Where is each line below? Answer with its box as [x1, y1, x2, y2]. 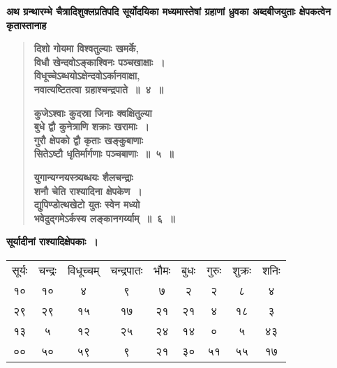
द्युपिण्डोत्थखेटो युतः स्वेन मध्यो [33, 197, 140, 212]
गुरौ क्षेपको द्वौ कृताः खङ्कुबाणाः [33, 132, 143, 147]
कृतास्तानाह [6, 17, 47, 32]
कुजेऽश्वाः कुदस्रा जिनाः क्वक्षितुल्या [33, 105, 152, 120]
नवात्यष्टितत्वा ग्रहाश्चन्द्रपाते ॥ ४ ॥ [33, 82, 163, 96]
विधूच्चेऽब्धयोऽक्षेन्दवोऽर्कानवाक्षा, [33, 68, 140, 83]
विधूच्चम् [67, 261, 100, 278]
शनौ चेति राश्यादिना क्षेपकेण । [33, 183, 142, 198]
